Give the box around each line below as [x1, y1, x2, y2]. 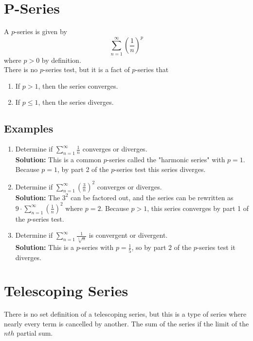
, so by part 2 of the [131, 242, 192, 252]
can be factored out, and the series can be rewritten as [71, 192, 234, 202]
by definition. [41, 55, 81, 65]
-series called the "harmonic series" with [107, 154, 225, 164]
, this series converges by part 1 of [147, 203, 249, 213]
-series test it [197, 242, 235, 252]
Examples [4, 121, 54, 136]
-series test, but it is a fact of [43, 64, 130, 75]
